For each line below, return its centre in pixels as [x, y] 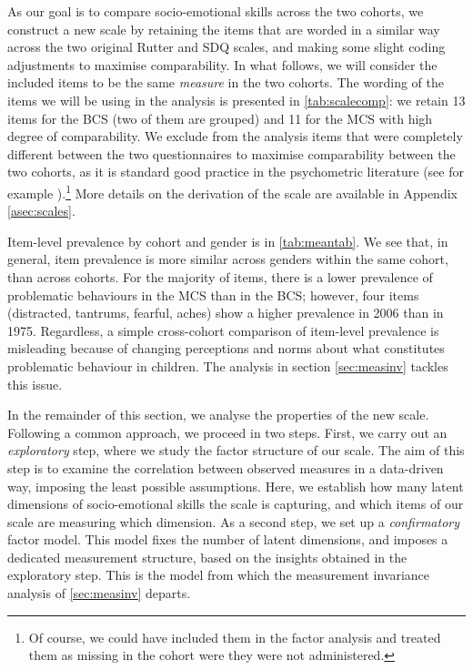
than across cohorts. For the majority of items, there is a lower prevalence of [220, 276]
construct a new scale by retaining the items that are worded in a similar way [224, 29]
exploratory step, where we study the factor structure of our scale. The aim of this [236, 450]
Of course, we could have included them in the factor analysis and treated [235, 637]
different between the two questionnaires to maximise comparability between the [231, 153]
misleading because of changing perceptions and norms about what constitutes [226, 348]
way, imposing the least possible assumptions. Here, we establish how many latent [236, 486]
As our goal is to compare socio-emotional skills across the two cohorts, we [216, 11]
